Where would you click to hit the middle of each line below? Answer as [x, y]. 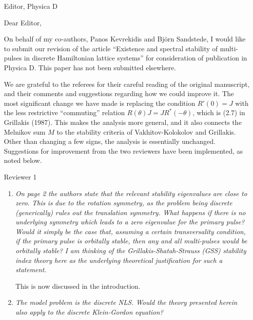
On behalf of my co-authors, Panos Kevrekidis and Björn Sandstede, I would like [125, 39]
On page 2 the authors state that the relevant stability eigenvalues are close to [131, 193]
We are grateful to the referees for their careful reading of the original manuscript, [127, 84]
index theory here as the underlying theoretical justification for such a [119, 260]
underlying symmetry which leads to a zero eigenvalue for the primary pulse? [130, 222]
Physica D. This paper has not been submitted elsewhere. [90, 67]
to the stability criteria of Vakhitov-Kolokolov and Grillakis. [146, 131]
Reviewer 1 [20, 176]
